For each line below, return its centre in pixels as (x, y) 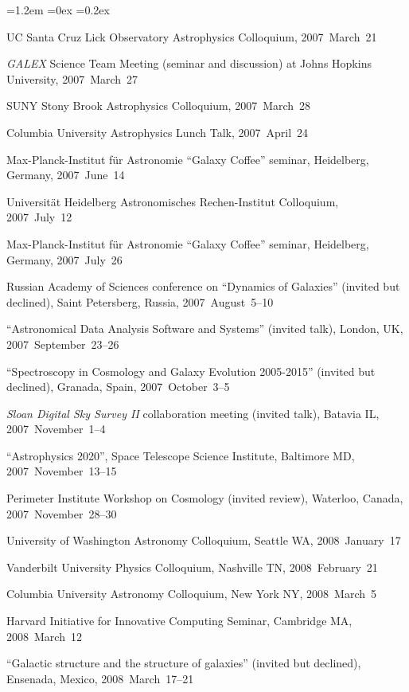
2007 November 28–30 (62, 513)
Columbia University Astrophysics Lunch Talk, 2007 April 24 (158, 132)
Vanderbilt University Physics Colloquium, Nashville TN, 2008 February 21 (192, 567)
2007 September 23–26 (63, 344)
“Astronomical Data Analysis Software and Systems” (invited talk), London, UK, (205, 328)
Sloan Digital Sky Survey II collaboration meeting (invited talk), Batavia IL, (193, 413)
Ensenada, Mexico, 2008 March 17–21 (100, 678)
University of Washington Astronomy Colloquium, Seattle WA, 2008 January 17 (204, 540)
